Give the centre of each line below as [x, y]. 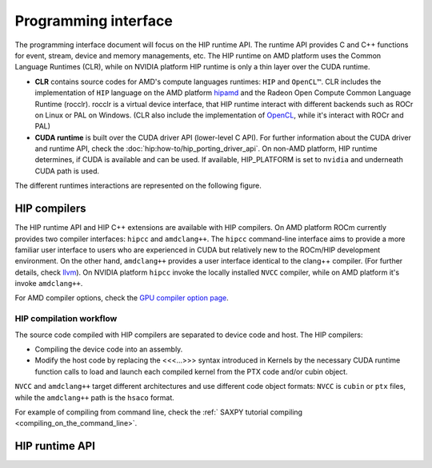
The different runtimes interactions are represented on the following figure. [138, 186]
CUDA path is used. [67, 171]
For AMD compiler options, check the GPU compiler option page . [122, 298]
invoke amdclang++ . [49, 284]
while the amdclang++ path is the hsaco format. [95, 397]
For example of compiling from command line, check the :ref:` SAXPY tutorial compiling [159, 412]
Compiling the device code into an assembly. [109, 349]
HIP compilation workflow [66, 319]
